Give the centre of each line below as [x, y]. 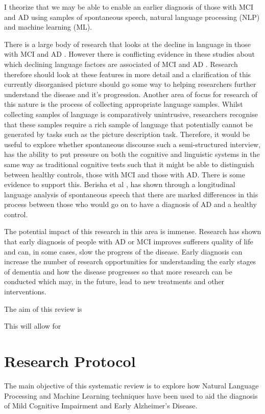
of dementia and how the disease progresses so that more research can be [118, 271]
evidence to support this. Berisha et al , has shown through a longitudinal [120, 184]
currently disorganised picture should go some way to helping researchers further [130, 84]
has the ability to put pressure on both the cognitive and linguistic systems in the [132, 154]
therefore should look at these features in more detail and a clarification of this [128, 74]
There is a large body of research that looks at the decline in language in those [128, 44]
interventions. [25, 292]
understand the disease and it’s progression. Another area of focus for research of [131, 94]
